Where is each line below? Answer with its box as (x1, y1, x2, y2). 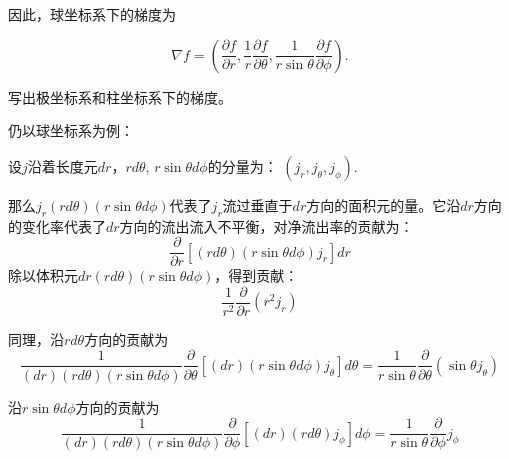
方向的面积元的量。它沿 (306, 194, 461, 215)
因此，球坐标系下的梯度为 (8, 4, 176, 24)
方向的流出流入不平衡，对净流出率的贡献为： (119, 215, 414, 236)
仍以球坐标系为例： (8, 120, 134, 141)
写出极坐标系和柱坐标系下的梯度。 (8, 86, 232, 107)
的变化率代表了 (8, 215, 106, 236)
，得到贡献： (214, 265, 299, 286)
